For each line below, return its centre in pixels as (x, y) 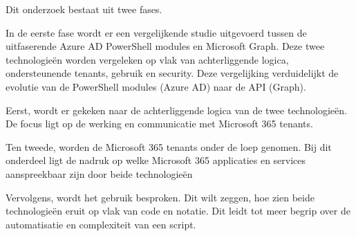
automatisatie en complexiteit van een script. (101, 224)
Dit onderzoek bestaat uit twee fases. (84, 9)
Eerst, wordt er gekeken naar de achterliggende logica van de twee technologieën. (176, 110)
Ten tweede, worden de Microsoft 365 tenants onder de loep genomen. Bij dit (169, 146)
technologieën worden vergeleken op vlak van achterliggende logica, (147, 59)
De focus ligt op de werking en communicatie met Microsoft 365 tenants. (159, 124)
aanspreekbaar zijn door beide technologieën (99, 173)
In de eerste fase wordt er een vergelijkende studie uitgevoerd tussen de (156, 32)
